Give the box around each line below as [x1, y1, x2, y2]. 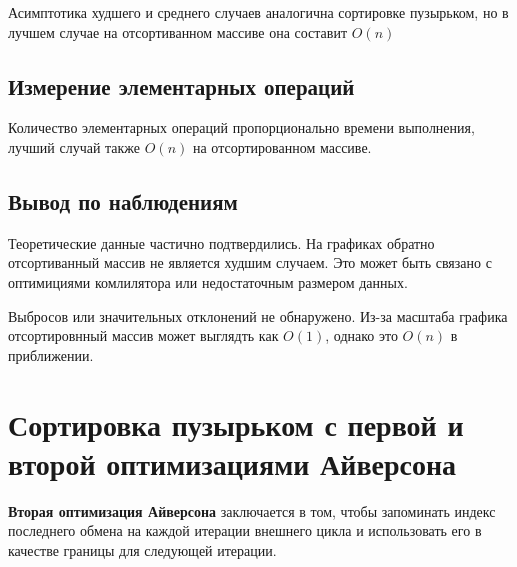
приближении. [8, 344, 94, 365]
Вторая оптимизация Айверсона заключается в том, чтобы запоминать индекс [8, 500, 496, 521]
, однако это [325, 325, 398, 346]
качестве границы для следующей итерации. [8, 539, 277, 560]
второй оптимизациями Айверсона [8, 442, 457, 483]
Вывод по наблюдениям [8, 185, 238, 216]
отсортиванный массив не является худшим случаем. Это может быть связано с [8, 252, 492, 273]
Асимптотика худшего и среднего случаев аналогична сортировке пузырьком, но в [8, 2, 509, 22]
